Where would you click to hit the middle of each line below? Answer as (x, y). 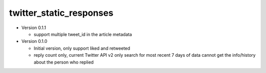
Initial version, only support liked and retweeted (82, 48)
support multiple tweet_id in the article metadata (83, 34)
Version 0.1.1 (34, 28)
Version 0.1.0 (34, 41)
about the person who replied (64, 62)
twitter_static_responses (61, 13)
